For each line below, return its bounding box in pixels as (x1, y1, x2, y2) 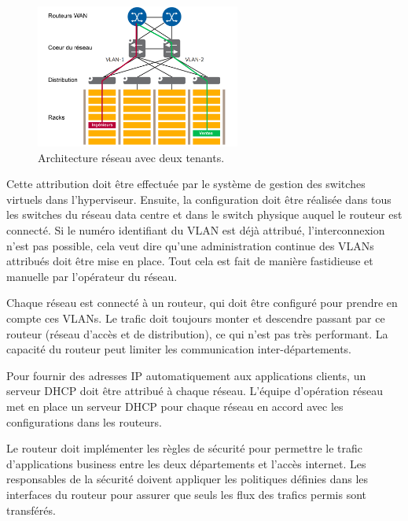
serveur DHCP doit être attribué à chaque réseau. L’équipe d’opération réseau (6, 382, 384, 399)
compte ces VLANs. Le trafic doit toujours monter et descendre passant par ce (6, 310, 385, 326)
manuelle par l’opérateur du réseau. (6, 268, 178, 284)
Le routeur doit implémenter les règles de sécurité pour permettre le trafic (6, 440, 363, 456)
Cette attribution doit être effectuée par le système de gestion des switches (6, 176, 366, 192)
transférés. (6, 501, 56, 518)
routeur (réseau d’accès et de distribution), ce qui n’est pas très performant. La (6, 325, 388, 342)
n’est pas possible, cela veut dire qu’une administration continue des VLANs (6, 237, 374, 253)
